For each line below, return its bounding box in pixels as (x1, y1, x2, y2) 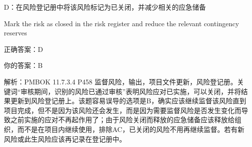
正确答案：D (4, 44, 43, 54)
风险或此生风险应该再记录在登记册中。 (4, 133, 126, 144)
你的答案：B (4, 60, 43, 70)
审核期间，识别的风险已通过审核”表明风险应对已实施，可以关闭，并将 (20, 86, 241, 96)
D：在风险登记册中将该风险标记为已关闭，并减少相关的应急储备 (4, 2, 206, 12)
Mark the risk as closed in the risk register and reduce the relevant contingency (4, 18, 239, 28)
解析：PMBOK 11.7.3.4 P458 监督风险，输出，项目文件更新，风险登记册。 (4, 76, 237, 86)
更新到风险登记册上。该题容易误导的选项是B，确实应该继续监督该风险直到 (10, 96, 246, 106)
